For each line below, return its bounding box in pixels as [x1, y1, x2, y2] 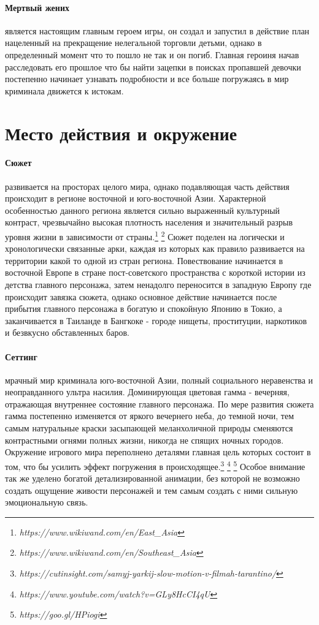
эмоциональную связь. [5, 496, 88, 509]
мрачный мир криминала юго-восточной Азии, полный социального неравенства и [5, 373, 313, 386]
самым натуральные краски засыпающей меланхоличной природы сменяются [5, 422, 293, 434]
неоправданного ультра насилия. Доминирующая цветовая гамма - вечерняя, [5, 385, 290, 398]
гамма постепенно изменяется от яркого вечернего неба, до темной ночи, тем [5, 409, 294, 422]
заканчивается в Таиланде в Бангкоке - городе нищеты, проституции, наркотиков [5, 314, 307, 327]
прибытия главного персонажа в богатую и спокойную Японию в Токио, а [5, 302, 282, 315]
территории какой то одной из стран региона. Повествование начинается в [5, 254, 283, 267]
